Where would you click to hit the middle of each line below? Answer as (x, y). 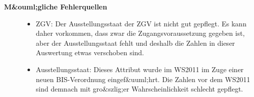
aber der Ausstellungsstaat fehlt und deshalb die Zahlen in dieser (135, 43)
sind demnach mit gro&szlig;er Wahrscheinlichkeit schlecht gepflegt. (139, 89)
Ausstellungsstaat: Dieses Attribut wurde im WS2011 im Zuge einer (140, 69)
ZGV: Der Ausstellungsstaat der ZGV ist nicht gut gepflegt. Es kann (141, 23)
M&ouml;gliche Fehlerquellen (56, 6)
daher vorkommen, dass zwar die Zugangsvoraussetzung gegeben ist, (140, 33)
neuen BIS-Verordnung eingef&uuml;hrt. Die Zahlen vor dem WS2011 (143, 79)
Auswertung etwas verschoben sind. (90, 52)
